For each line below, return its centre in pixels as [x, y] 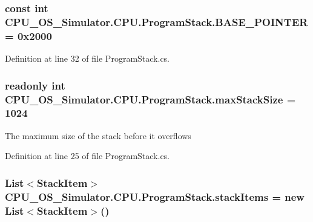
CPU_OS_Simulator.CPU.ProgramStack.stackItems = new [155, 196]
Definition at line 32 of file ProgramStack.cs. [87, 58]
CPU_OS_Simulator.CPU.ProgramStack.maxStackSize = [150, 99]
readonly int [35, 85]
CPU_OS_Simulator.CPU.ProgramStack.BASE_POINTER [156, 21]
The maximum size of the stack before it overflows [98, 135]
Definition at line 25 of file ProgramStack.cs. [87, 156]
